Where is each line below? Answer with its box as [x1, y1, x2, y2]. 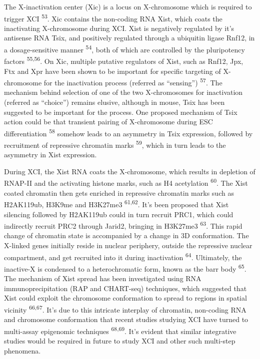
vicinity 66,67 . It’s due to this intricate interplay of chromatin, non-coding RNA [4, 303, 246, 315]
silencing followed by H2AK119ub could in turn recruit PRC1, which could [4, 209, 233, 219]
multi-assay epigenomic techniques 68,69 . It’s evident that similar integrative [4, 324, 236, 336]
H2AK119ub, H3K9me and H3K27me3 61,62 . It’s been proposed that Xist [4, 198, 229, 209]
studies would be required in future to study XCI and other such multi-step [4, 335, 235, 346]
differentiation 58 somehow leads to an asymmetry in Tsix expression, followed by [4, 126, 253, 138]
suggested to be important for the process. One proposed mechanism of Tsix [4, 106, 237, 117]
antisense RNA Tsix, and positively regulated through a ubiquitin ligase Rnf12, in [4, 32, 255, 43]
